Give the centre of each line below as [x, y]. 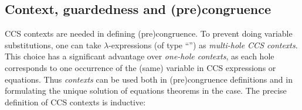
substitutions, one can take [53, 45]
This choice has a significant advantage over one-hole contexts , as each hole [140, 56]
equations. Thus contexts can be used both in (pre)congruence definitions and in [149, 79]
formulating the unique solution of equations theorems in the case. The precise [146, 91]
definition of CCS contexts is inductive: [75, 102]
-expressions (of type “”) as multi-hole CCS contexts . [203, 45]
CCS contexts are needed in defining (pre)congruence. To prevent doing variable [149, 33]
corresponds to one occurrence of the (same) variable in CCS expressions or [140, 67]
